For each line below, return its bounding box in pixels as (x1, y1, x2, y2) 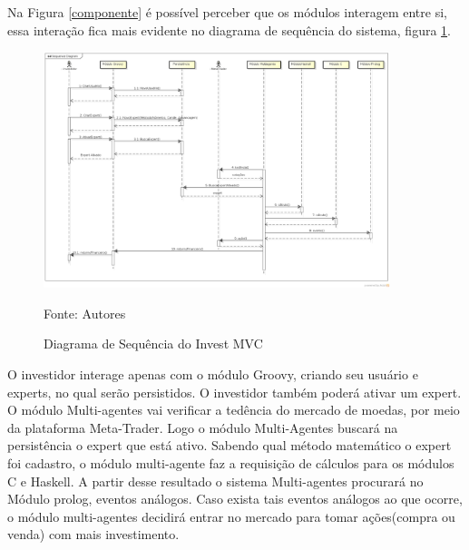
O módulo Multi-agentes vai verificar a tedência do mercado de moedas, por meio (7, 400, 460, 419)
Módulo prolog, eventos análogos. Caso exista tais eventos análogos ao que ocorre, (7, 489, 463, 508)
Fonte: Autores (44, 303, 126, 322)
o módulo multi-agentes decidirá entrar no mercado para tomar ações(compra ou (7, 506, 455, 525)
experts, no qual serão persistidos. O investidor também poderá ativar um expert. (7, 382, 462, 401)
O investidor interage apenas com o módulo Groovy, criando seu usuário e (7, 365, 418, 384)
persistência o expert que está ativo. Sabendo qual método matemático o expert (7, 436, 452, 455)
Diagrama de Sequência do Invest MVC (44, 334, 263, 353)
